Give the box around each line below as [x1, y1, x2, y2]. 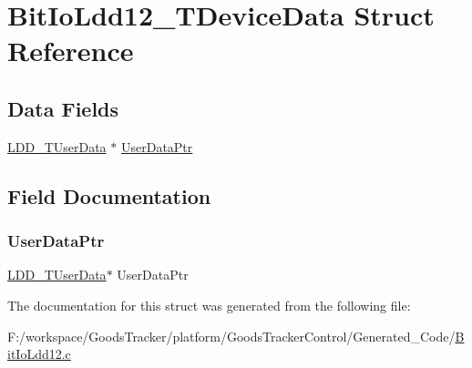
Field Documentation [7, 181, 211, 210]
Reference [7, 32, 134, 69]
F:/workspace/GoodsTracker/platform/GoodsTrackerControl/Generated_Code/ [7, 326, 456, 345]
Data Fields [7, 94, 119, 122]
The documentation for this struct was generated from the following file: [7, 295, 411, 314]
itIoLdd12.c [7, 344, 71, 363]
